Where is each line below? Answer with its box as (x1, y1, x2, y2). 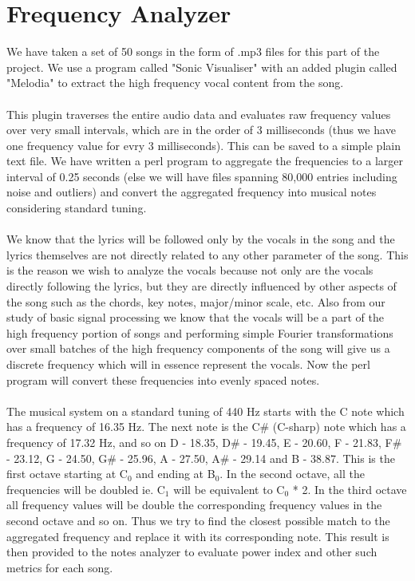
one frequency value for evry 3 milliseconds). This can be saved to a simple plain (6, 136, 401, 153)
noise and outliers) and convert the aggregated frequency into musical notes (6, 184, 377, 200)
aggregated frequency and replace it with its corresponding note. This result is (6, 528, 389, 544)
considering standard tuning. (6, 200, 147, 216)
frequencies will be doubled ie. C (6, 480, 165, 497)
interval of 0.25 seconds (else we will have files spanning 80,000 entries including (6, 168, 397, 184)
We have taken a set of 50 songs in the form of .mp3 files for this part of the (6, 43, 380, 60)
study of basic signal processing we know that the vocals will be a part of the (6, 309, 385, 326)
